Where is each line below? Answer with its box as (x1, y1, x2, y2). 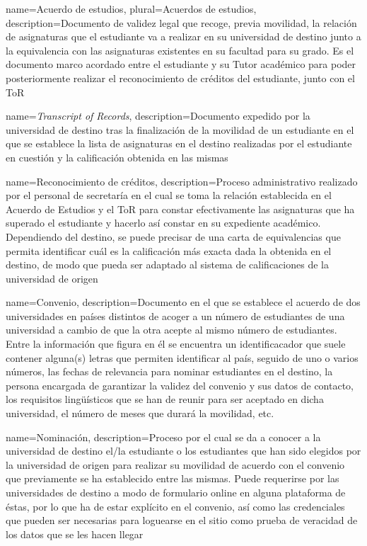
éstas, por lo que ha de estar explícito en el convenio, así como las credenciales (6, 499, 345, 513)
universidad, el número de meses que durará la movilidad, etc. (6, 406, 274, 421)
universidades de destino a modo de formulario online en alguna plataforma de (6, 485, 346, 499)
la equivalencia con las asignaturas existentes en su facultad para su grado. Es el (6, 42, 354, 57)
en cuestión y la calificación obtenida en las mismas (6, 149, 228, 164)
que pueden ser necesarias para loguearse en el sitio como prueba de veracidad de (6, 513, 358, 528)
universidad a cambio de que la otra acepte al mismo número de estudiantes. (6, 322, 337, 337)
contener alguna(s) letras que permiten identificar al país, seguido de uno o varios (6, 350, 359, 365)
